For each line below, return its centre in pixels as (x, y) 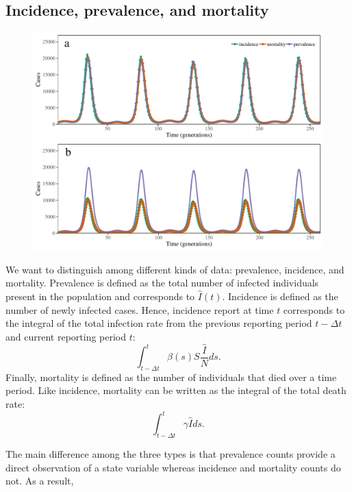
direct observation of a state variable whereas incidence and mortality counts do (173, 467)
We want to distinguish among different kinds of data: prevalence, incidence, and (175, 269)
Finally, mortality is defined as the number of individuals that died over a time (171, 377)
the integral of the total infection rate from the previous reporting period (159, 323)
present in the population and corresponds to (100, 296)
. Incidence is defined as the (280, 296)
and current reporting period (66, 336)
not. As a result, (40, 481)
